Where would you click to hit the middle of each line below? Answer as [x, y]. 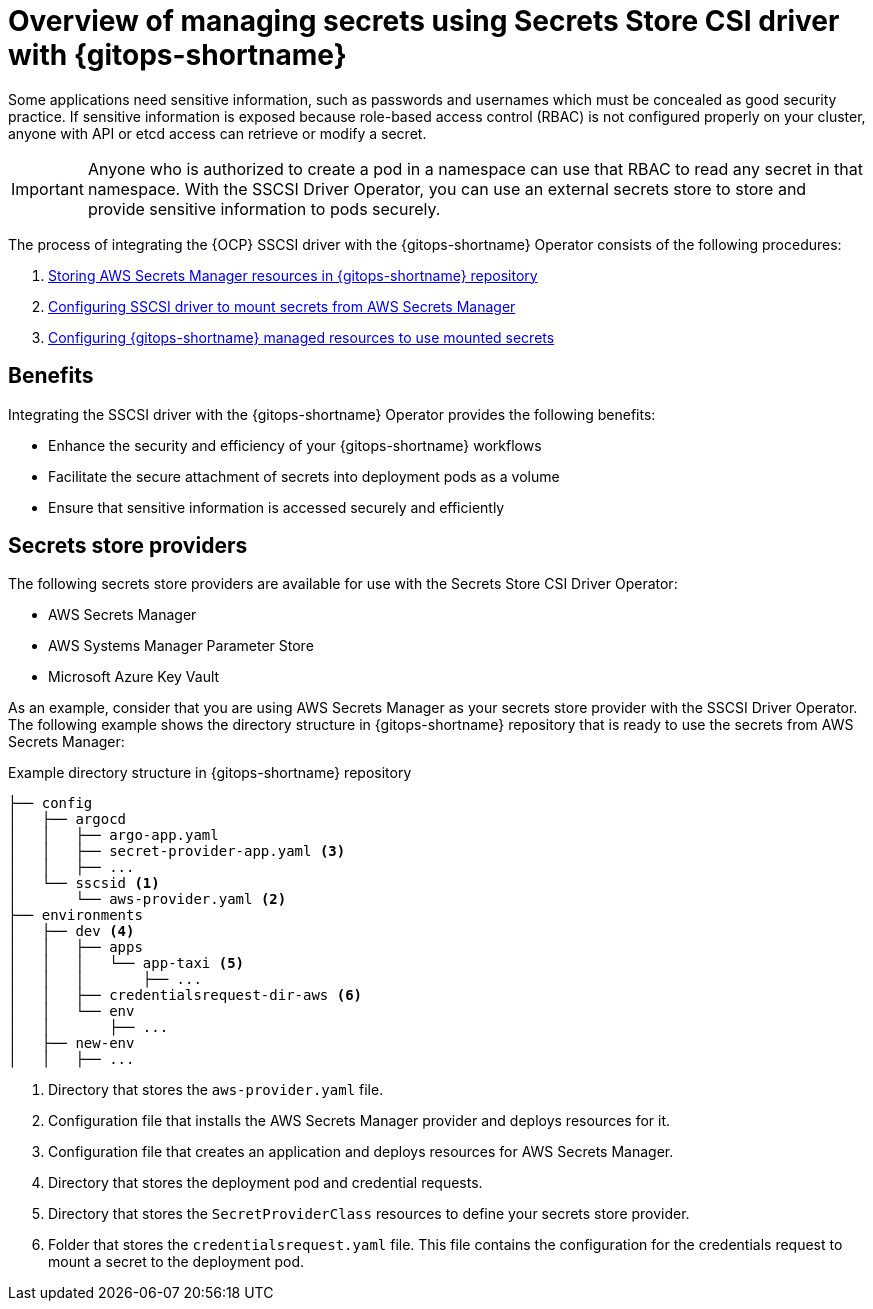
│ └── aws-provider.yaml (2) [147, 899]
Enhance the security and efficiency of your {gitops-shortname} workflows [295, 445]
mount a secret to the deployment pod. [176, 1262]
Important [47, 188]
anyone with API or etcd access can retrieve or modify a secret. [217, 133]
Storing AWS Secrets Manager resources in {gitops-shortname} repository [293, 275]
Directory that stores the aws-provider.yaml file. [216, 1090]
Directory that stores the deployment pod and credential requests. [265, 1183]
